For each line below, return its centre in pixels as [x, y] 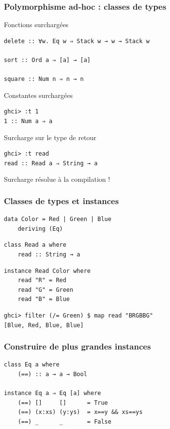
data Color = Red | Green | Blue [58, 219]
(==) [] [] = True [63, 403]
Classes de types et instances [62, 200]
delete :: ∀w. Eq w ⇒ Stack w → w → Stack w [77, 41]
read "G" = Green [46, 290]
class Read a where [35, 245]
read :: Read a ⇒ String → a [51, 163]
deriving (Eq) [40, 229]
